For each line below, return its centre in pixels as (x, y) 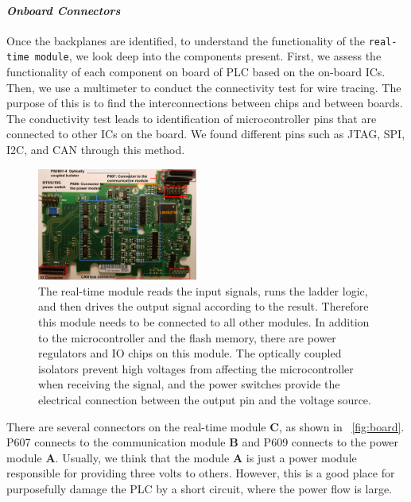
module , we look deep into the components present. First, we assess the (208, 56)
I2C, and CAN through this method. (96, 150)
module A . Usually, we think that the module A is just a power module (182, 457)
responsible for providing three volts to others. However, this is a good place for (201, 473)
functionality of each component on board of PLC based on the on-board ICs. (196, 72)
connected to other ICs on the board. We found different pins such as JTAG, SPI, (206, 134)
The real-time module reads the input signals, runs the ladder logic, (203, 290)
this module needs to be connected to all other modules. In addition (204, 321)
